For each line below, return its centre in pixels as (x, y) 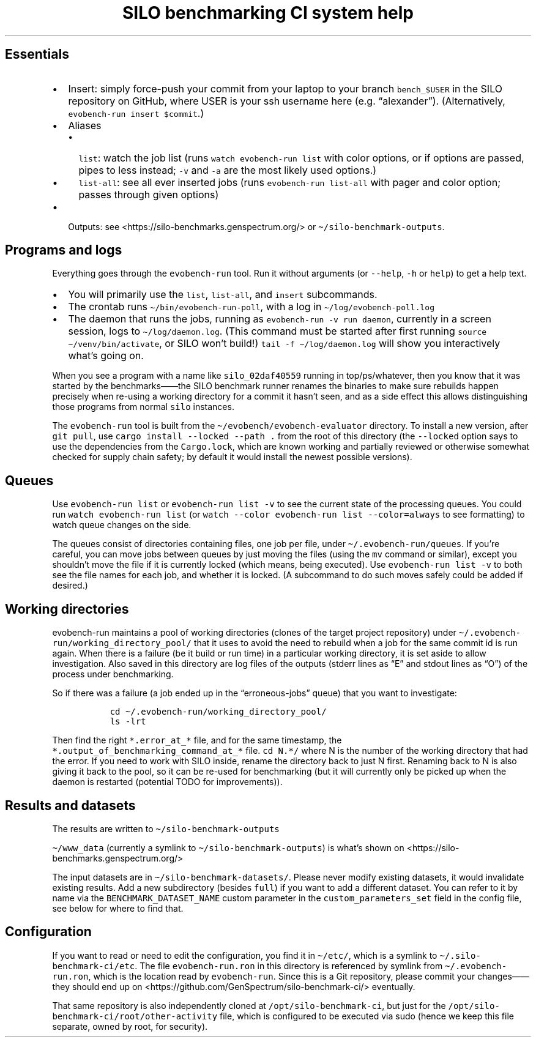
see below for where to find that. (118, 908)
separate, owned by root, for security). (130, 1026)
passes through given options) (149, 194)
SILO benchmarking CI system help (268, 13)
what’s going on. (106, 356)
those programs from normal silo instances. (143, 407)
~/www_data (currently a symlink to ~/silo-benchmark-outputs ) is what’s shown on (228, 847)
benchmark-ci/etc (94, 966)
